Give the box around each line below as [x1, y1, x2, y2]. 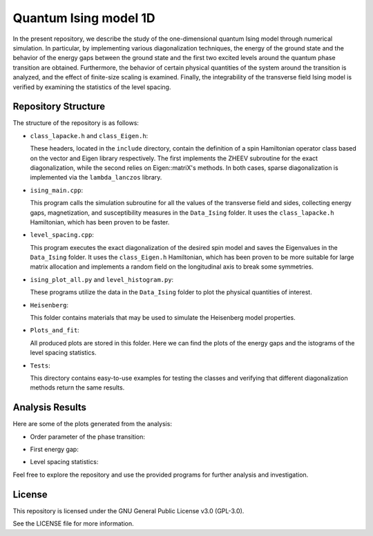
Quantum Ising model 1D [12, 10, 155, 26]
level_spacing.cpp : [30, 231, 95, 239]
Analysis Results [12, 401, 86, 414]
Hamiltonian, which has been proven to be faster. [30, 218, 170, 226]
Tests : [30, 361, 51, 370]
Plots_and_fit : [30, 326, 79, 334]
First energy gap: [30, 446, 79, 454]
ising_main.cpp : [30, 186, 84, 194]
